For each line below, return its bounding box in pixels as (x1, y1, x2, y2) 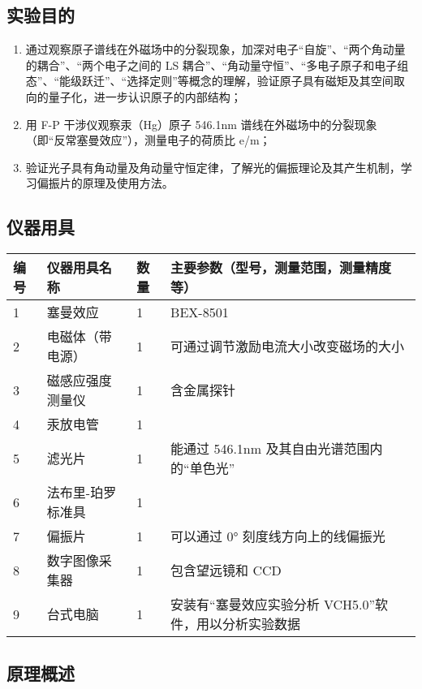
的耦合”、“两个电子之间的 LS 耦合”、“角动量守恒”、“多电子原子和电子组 (25, 56, 409, 73)
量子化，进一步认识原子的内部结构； (48, 88, 242, 105)
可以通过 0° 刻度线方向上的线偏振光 (170, 527, 385, 546)
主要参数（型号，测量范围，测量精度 (170, 258, 392, 278)
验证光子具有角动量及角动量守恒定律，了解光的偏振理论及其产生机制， (25, 158, 401, 175)
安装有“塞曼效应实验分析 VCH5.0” (170, 595, 376, 614)
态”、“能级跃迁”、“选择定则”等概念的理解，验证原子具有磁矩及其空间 (25, 72, 394, 89)
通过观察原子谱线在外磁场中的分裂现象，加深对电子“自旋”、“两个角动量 (25, 41, 406, 58)
